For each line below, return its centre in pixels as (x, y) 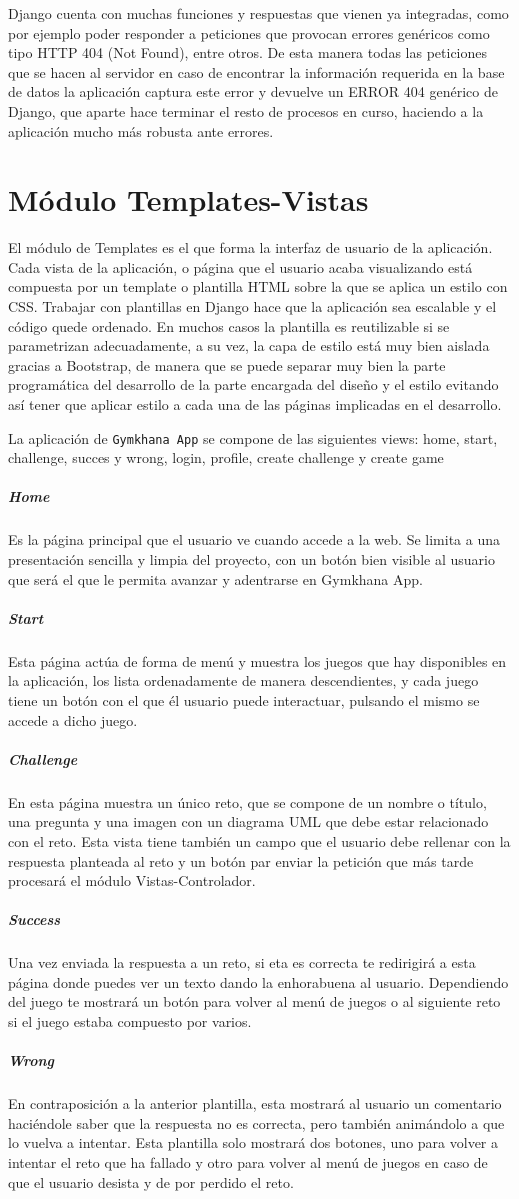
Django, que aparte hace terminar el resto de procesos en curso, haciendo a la (246, 110)
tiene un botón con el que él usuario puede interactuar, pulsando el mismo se (244, 699)
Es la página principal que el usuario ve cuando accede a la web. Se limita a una (254, 539)
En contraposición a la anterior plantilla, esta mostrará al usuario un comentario (255, 1103)
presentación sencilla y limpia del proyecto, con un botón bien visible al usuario (251, 559)
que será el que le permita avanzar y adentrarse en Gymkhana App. (215, 578)
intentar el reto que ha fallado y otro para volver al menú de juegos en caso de (248, 1161)
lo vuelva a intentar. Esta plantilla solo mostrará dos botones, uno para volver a (253, 1142)
